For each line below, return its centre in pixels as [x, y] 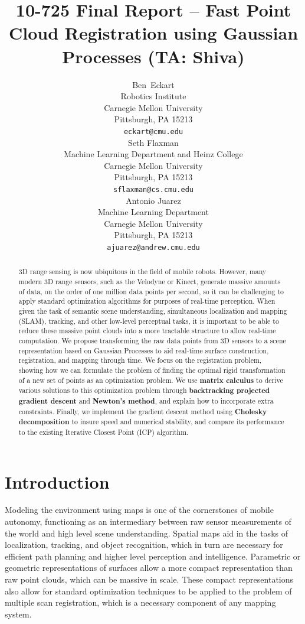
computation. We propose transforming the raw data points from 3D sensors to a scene [152, 340]
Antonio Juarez [153, 200]
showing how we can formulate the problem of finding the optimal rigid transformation [152, 370]
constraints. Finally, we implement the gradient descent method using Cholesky [143, 411]
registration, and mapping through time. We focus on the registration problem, [140, 360]
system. [18, 614]
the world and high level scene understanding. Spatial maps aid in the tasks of [146, 533]
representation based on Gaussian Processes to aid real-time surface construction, [144, 350]
